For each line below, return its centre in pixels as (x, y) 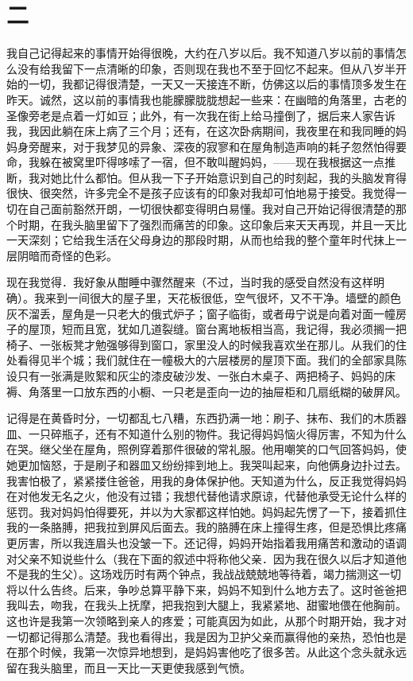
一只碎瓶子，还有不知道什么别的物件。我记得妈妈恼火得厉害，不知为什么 (217, 433)
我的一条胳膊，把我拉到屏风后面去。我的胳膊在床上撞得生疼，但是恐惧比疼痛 (206, 527)
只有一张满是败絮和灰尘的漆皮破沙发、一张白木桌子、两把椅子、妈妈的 (201, 376)
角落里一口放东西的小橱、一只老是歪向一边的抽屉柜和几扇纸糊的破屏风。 (217, 391)
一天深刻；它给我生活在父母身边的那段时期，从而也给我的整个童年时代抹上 (201, 240)
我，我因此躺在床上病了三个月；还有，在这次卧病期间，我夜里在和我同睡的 (201, 131)
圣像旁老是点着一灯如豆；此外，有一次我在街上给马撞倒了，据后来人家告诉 (201, 115)
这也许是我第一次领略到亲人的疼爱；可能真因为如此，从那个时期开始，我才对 (206, 620)
